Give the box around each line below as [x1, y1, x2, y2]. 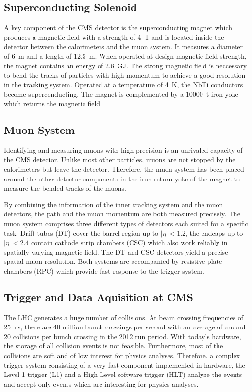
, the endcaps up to [185, 228, 243, 238]
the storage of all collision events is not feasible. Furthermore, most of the [4, 341, 223, 351]
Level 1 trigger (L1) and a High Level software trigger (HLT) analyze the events [4, 369, 242, 379]
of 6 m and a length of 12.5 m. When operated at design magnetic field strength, [4, 50, 247, 61]
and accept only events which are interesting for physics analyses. [4, 378, 199, 389]
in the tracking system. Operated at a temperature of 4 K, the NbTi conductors [4, 79, 243, 89]
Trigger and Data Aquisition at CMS [4, 289, 193, 304]
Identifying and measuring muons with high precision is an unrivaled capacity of [4, 145, 243, 155]
